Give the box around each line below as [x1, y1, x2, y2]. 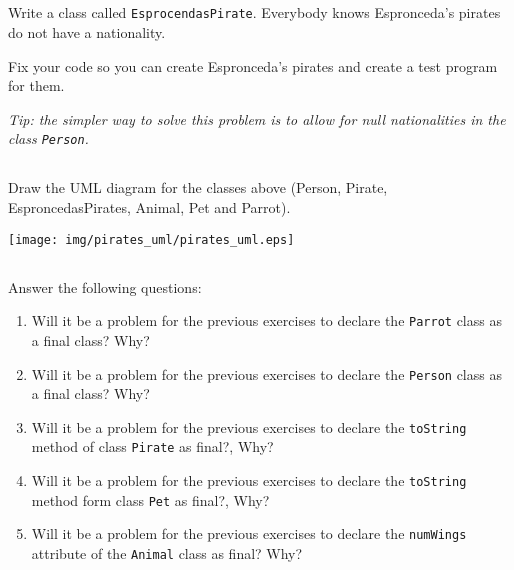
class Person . [8, 128, 89, 149]
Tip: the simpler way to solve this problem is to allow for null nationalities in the [8, 108, 506, 129]
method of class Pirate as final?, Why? [31, 436, 274, 457]
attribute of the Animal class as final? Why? [31, 543, 303, 564]
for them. [8, 75, 65, 96]
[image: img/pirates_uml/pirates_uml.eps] [8, 232, 295, 247]
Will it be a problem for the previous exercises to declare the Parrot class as [31, 310, 502, 331]
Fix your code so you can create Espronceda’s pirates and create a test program [8, 55, 498, 76]
